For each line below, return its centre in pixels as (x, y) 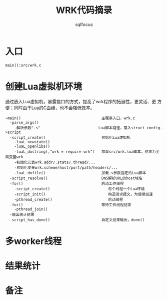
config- (155, 128)
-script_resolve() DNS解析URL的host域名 (76, 178)
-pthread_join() (31, 209)
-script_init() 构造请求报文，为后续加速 (83, 194)
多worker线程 (33, 241)
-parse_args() (24, 122)
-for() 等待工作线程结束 (70, 205)
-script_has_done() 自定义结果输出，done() (77, 220)
